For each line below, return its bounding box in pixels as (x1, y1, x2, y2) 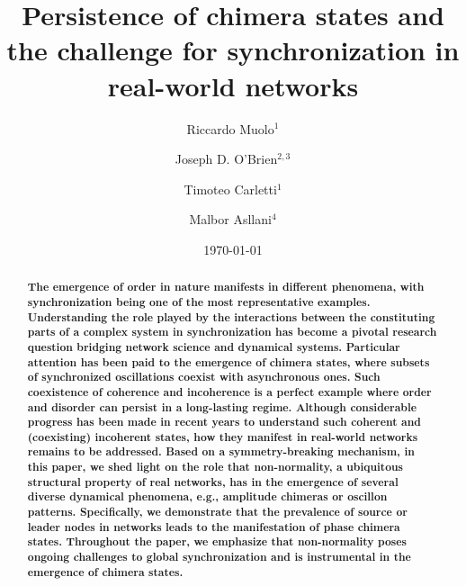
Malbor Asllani (189, 210, 272, 229)
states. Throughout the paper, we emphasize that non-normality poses (27, 534, 407, 550)
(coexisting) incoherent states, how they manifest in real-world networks (27, 428, 418, 445)
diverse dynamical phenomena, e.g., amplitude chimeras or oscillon (27, 489, 388, 505)
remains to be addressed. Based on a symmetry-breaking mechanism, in (27, 444, 415, 460)
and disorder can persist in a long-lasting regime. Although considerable (27, 399, 417, 415)
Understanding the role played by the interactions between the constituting (27, 309, 435, 325)
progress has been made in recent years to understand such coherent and (27, 414, 421, 430)
